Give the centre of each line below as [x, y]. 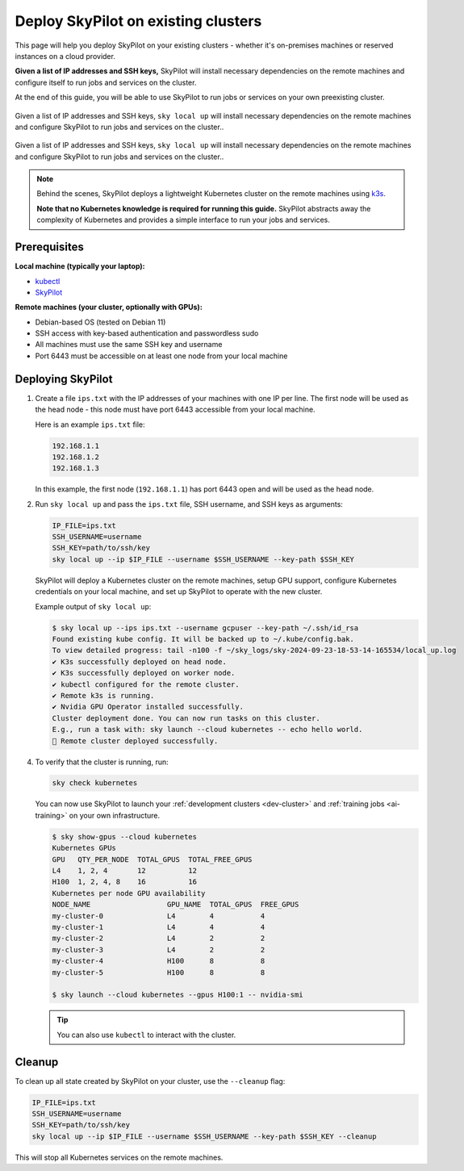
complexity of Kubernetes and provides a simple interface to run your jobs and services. [183, 220]
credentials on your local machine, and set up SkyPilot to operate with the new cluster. [179, 592]
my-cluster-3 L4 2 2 [159, 949]
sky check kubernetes [95, 783]
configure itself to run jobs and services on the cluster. [106, 82]
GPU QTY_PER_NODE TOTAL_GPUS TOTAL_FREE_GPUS [152, 859]
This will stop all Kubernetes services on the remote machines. [119, 1157]
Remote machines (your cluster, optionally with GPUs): [109, 307]
